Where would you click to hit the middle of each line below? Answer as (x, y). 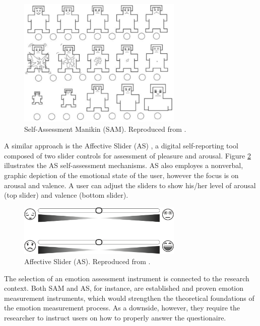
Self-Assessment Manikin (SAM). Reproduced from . (105, 129)
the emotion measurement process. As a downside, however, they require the (122, 308)
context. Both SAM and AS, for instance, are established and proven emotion (124, 288)
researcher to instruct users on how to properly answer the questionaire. (115, 317)
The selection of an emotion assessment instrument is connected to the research (127, 278)
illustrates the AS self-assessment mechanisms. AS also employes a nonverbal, (124, 165)
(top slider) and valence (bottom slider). (66, 195)
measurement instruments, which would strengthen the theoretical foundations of (129, 298)
